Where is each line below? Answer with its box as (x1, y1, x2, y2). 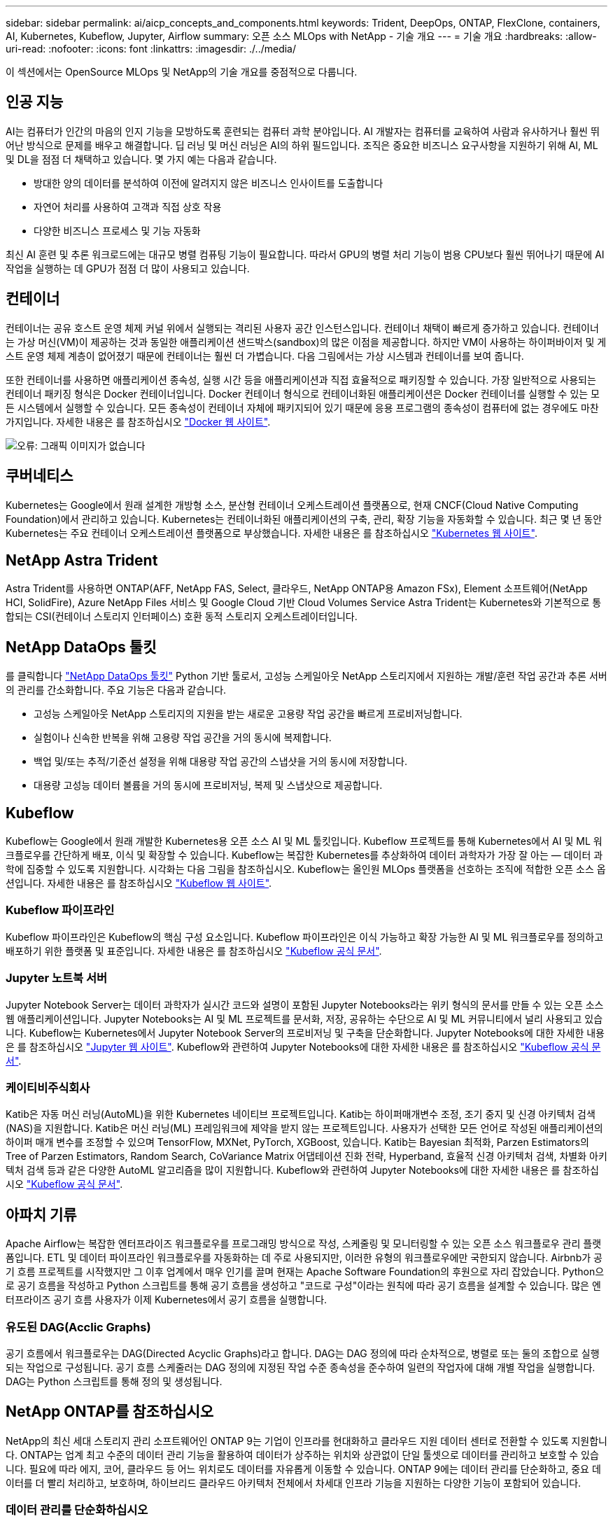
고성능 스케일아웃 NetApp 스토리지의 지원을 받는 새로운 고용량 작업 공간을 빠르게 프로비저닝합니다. (34, 708, 463, 720)
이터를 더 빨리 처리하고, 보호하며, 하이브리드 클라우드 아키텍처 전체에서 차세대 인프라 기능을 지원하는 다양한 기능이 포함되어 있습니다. (6, 1476, 582, 1489)
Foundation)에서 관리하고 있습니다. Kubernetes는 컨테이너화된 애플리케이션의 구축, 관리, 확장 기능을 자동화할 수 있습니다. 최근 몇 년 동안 (6, 512, 603, 525)
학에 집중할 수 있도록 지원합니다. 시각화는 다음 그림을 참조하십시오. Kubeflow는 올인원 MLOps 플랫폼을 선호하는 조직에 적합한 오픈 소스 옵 (6, 863, 606, 876)
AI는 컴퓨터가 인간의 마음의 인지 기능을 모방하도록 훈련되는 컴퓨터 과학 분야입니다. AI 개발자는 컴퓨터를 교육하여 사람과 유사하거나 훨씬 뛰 (6, 125, 600, 137)
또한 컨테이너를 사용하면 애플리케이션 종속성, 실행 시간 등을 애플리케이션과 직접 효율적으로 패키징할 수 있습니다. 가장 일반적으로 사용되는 (6, 373, 596, 386)
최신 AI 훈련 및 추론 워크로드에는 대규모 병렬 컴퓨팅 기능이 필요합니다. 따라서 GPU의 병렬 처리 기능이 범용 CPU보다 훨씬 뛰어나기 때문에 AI (6, 248, 605, 260)
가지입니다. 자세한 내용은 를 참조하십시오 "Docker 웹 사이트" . (6, 415, 271, 428)
